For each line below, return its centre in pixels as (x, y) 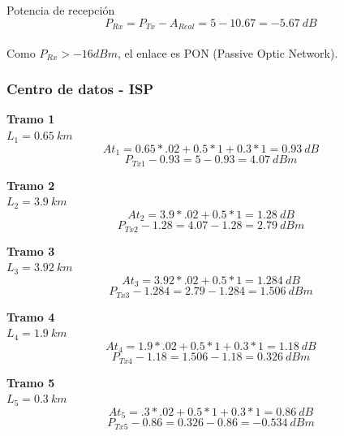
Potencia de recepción (61, 10)
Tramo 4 (31, 316)
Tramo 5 (31, 382)
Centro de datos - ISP (80, 89)
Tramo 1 (31, 119)
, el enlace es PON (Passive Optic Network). (228, 52)
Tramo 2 (31, 185)
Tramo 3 (31, 250)
